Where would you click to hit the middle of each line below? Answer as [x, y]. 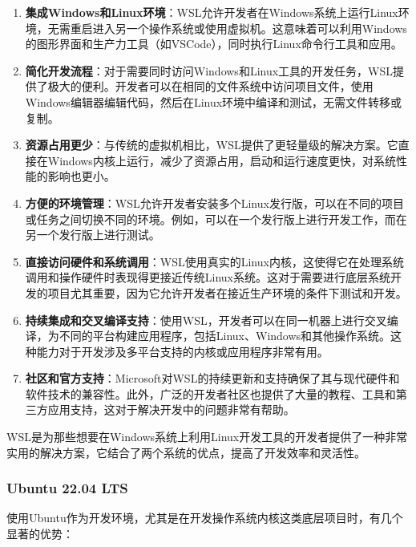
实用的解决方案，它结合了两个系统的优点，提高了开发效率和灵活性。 [186, 452]
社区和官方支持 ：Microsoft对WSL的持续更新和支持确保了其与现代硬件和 [212, 378]
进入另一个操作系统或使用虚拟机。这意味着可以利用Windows [250, 28]
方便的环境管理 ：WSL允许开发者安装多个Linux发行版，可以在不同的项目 [214, 203]
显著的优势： [40, 534]
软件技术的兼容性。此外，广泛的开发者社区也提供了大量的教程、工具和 [210, 393]
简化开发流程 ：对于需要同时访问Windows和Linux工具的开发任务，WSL [209, 70]
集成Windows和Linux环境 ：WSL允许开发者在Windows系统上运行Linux [212, 12]
